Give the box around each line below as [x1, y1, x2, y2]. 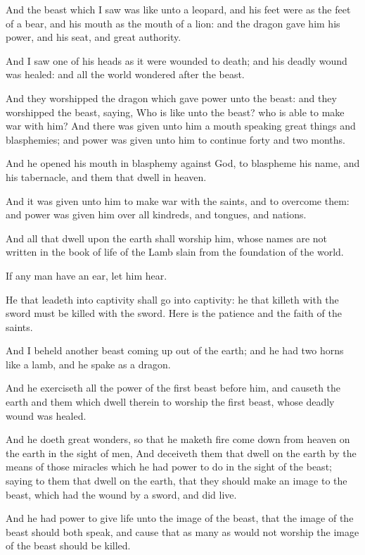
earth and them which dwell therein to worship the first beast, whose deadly [6, 394, 335, 409]
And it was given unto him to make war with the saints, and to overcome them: [6, 193, 350, 208]
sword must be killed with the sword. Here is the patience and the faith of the [6, 306, 342, 320]
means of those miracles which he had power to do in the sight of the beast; [6, 459, 332, 474]
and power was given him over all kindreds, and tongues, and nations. [6, 207, 307, 222]
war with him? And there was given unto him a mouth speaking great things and [6, 118, 356, 133]
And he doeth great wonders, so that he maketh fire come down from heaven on [6, 432, 350, 447]
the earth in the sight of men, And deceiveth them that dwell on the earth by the [6, 445, 357, 460]
